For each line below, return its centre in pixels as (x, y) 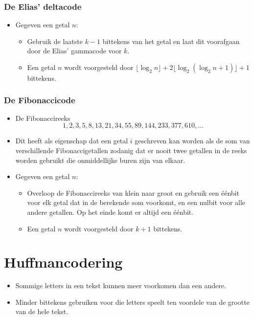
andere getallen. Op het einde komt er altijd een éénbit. (110, 212)
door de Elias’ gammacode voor (74, 51)
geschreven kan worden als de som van (192, 141)
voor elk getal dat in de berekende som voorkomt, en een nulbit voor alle (136, 202)
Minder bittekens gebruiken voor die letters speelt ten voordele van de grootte (132, 302)
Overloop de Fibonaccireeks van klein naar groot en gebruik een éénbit (133, 193)
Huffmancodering (63, 262)
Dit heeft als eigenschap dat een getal (72, 141)
